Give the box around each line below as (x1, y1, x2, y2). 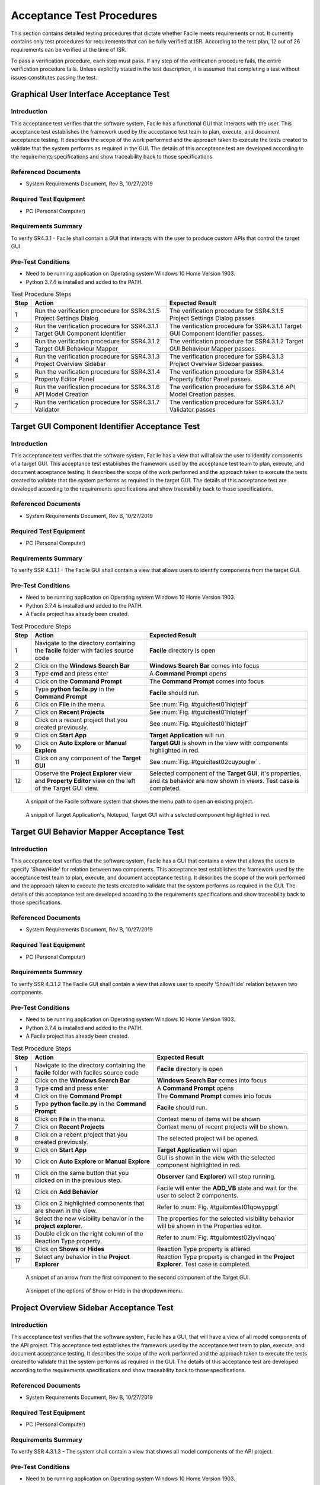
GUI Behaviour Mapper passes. (169, 345, 257, 353)
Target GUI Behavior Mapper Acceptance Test (11, 826, 184, 837)
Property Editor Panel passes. (169, 375, 252, 383)
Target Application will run (149, 731, 225, 739)
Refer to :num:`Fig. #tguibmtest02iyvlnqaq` (156, 1233, 277, 1241)
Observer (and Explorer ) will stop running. (156, 1172, 276, 1180)
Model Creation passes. (169, 390, 236, 399)
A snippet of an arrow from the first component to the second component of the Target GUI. (25, 1274, 250, 1281)
